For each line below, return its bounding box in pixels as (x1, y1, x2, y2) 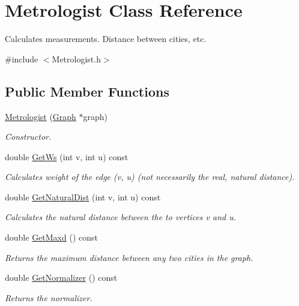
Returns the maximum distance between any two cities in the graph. (5, 251, 253, 263)
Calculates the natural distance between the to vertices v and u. (5, 211, 237, 223)
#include (5, 52, 38, 65)
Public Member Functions (5, 82, 169, 100)
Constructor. (5, 130, 52, 143)
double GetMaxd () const (5, 231, 98, 244)
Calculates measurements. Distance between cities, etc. (5, 32, 207, 45)
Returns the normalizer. (5, 291, 92, 304)
